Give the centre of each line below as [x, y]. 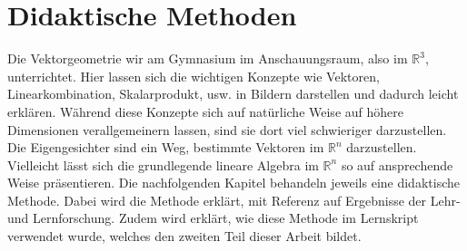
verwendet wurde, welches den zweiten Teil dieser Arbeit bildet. [184, 236]
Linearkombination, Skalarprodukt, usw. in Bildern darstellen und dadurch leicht [233, 94]
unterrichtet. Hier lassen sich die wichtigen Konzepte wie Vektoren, [194, 76]
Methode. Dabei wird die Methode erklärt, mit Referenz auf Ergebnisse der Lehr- [234, 200]
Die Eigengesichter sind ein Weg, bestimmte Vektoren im [166, 147]
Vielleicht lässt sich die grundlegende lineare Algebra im [163, 164]
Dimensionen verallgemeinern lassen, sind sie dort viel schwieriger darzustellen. [227, 129]
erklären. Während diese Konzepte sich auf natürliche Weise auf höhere [205, 111]
